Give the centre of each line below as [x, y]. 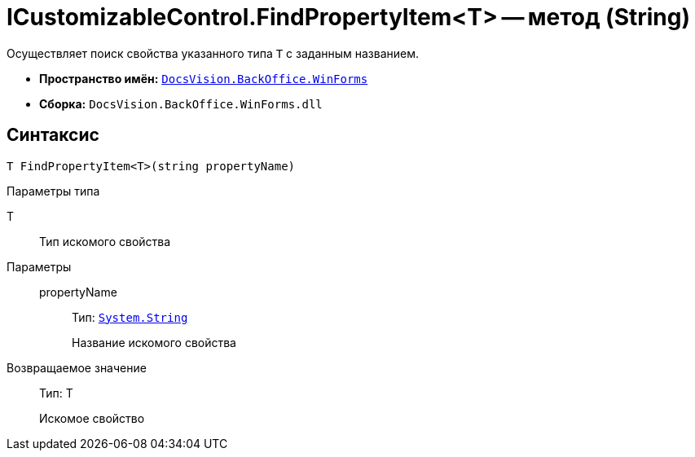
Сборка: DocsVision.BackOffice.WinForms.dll [181, 103]
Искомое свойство [92, 418]
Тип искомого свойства [105, 241]
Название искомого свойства [154, 342]
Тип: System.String [130, 317]
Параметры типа [53, 191]
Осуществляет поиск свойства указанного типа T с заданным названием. [213, 53]
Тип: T [56, 393]
